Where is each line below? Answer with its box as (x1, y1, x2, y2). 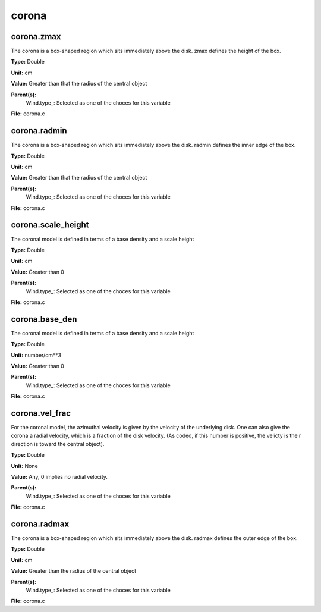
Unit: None (11, 462, 38, 469)
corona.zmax (11, 32, 61, 42)
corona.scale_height (11, 220, 89, 230)
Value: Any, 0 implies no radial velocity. (11, 473, 108, 481)
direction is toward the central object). (11, 440, 105, 447)
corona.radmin (11, 125, 68, 136)
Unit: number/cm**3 (11, 351, 62, 359)
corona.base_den (11, 314, 77, 324)
